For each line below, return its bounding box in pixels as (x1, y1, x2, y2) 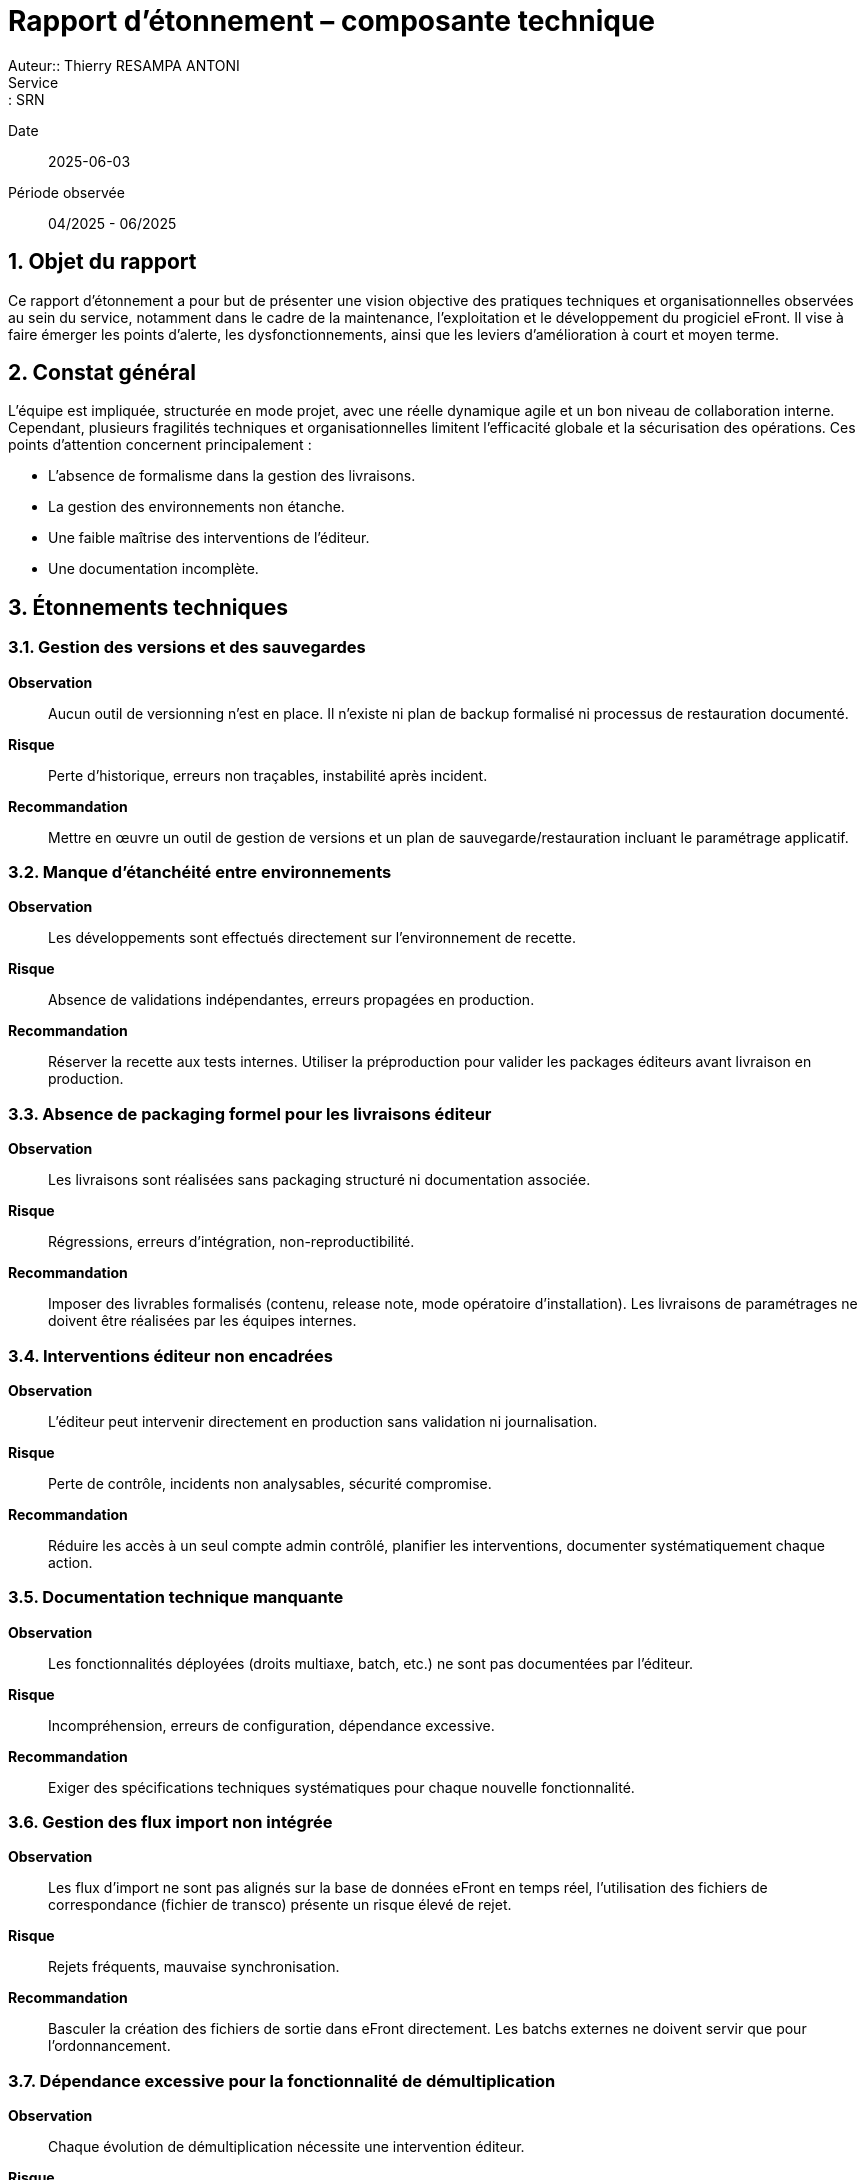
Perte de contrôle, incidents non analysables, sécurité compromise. (48, 1474, 492, 1492)
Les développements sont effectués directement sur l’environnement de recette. (48, 929, 576, 947)
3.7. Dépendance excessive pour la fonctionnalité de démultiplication (8, 2070, 556, 2091)
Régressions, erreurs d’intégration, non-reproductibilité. (48, 1233, 415, 1251)
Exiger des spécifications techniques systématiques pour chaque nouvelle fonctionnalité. (48, 1778, 635, 1796)
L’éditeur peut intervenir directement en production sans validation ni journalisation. (48, 1412, 598, 1430)
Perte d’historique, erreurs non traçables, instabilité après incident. (48, 766, 488, 784)
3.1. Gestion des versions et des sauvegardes (8, 637, 366, 658)
